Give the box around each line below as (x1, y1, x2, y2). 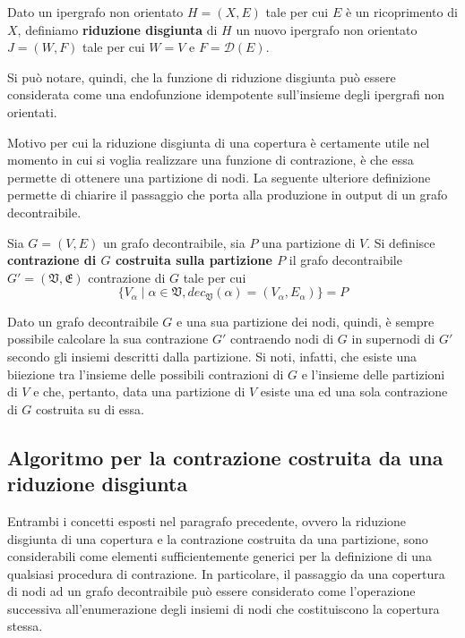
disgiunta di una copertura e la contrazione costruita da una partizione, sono (7, 529, 428, 548)
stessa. (7, 617, 43, 635)
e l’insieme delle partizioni (301, 364, 445, 383)
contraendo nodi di (230, 329, 334, 348)
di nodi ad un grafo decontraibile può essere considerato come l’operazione (7, 582, 416, 600)
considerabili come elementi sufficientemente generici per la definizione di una (7, 547, 432, 566)
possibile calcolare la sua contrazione (7, 329, 209, 348)
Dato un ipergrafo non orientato (7, 3, 184, 21)
